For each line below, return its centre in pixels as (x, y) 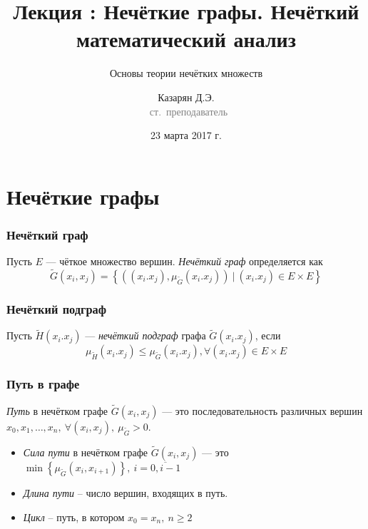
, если (268, 335)
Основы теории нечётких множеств (186, 73)
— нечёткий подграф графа (145, 335)
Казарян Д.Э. (186, 97)
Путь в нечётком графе (57, 410)
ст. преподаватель (189, 111)
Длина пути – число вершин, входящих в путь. (126, 493)
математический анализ (186, 39)
